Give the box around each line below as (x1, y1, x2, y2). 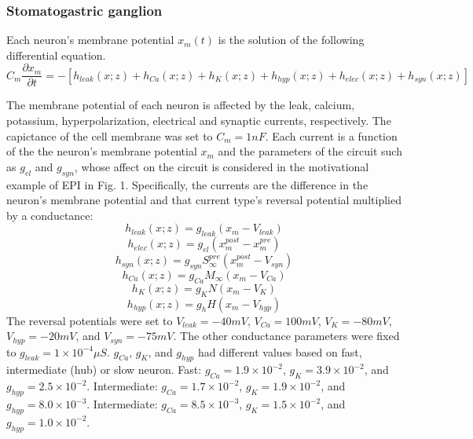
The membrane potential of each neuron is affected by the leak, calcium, (6, 97, 355, 113)
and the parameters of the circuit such (218, 143, 402, 159)
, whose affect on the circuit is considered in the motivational (74, 158, 369, 174)
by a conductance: (6, 207, 93, 223)
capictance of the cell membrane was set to (6, 127, 213, 144)
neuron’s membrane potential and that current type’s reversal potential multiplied (6, 192, 401, 208)
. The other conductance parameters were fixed (173, 327, 400, 344)
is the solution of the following (218, 31, 365, 48)
